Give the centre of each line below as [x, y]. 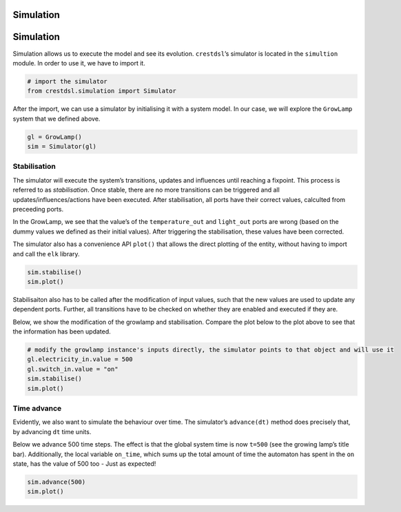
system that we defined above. [56, 119]
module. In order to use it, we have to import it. [79, 63]
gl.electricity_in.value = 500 [80, 359]
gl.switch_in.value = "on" [73, 369]
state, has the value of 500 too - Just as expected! [84, 463]
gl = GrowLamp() [55, 137]
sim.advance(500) [56, 482]
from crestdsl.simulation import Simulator [102, 91]
